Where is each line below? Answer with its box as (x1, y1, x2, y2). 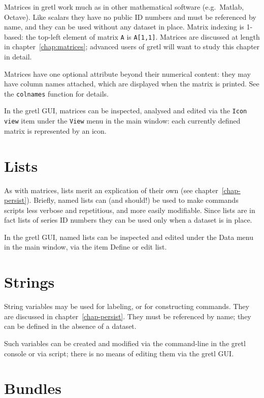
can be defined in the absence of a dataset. (4, 321, 137, 331)
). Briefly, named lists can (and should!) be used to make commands (26, 195, 239, 205)
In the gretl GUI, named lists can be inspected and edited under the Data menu (4, 231, 253, 242)
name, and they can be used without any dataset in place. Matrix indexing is (4, 21, 244, 32)
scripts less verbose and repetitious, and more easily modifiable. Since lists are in (4, 204, 255, 215)
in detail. (4, 51, 32, 62)
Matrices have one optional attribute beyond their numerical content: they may (4, 68, 251, 79)
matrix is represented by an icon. (4, 125, 107, 136)
